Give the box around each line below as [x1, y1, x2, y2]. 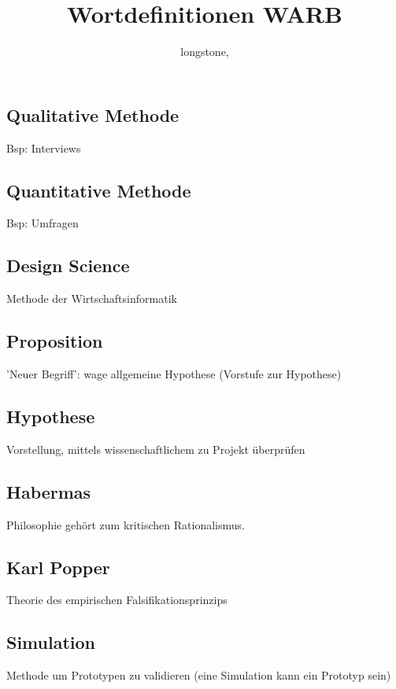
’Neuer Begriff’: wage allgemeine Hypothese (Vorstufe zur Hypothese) [6, 365, 342, 381]
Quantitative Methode [6, 178, 191, 202]
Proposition [6, 329, 103, 353]
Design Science [6, 253, 130, 278]
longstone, [180, 43, 229, 60]
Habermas [6, 479, 91, 503]
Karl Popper [6, 555, 110, 579]
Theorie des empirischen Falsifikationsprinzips [6, 591, 228, 608]
